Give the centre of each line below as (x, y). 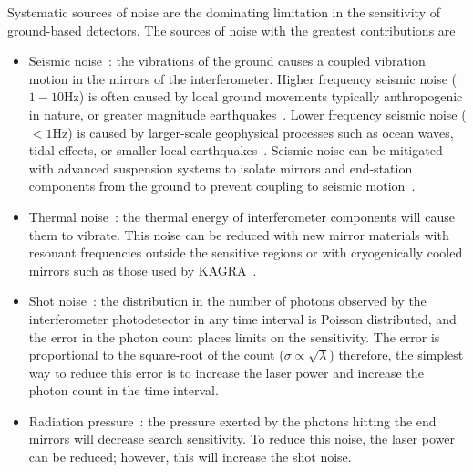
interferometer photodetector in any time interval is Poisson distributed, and (242, 318)
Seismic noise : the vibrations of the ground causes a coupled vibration (227, 61)
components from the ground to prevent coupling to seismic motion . (222, 186)
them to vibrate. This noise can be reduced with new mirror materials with (239, 234)
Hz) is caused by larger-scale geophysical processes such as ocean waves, (253, 132)
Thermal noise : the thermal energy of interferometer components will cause (242, 216)
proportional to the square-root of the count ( (156, 355)
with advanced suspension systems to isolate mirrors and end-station (221, 168)
